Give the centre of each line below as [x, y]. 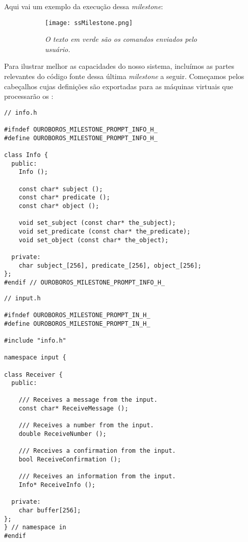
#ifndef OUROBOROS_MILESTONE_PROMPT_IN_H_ [77, 315]
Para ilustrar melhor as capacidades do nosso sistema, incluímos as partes [119, 66]
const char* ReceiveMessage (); [73, 409]
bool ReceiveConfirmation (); [70, 460]
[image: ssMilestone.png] [89, 23]
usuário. [58, 49]
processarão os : [29, 96]
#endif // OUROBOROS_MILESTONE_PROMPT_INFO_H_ [84, 282]
